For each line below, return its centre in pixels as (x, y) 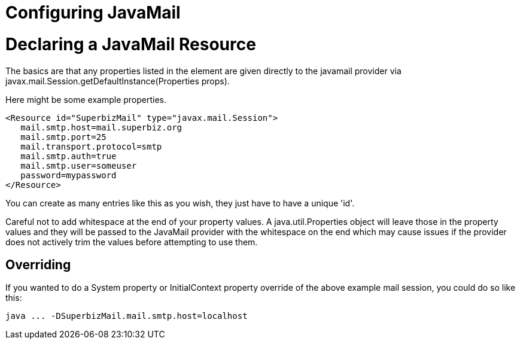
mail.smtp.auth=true (69, 156)
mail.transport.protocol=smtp (91, 146)
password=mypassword (69, 175)
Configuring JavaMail (93, 13)
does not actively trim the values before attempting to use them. (132, 242)
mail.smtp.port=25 (63, 137)
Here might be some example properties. (86, 99)
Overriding (38, 264)
